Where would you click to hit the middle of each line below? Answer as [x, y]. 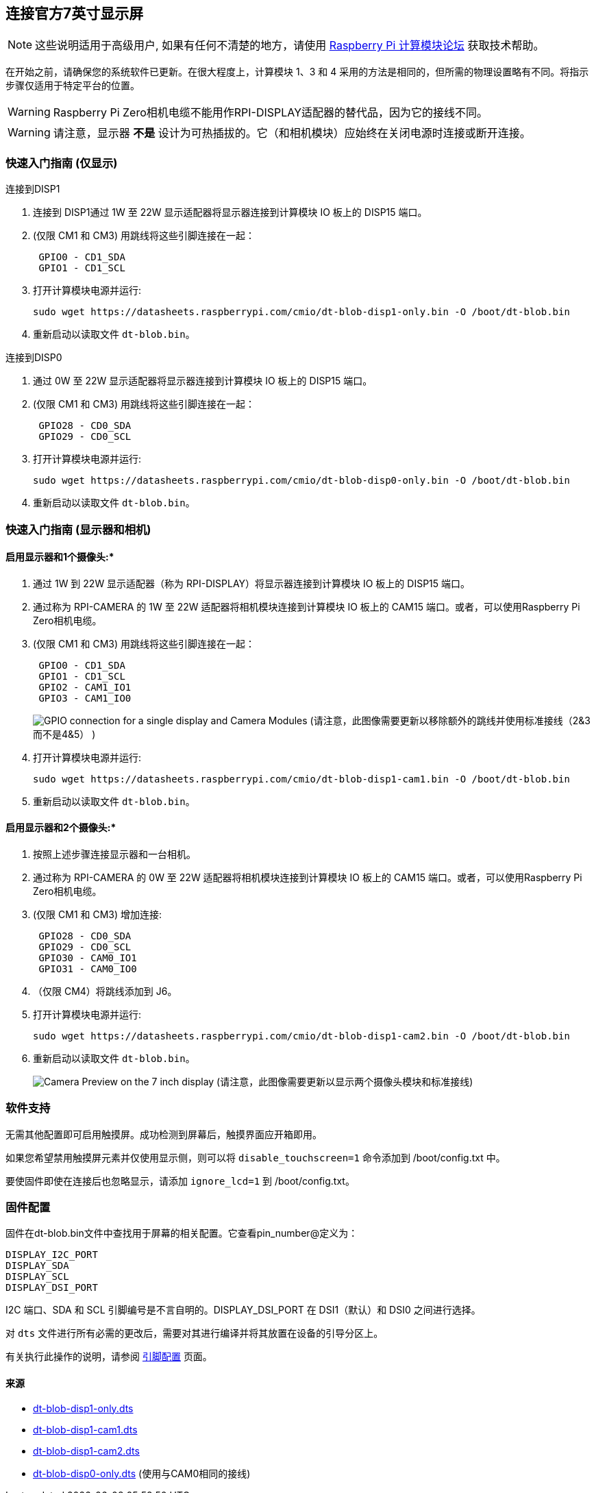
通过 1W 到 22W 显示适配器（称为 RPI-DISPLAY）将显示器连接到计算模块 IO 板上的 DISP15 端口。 [252, 583]
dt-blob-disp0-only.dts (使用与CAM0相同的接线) [142, 1473]
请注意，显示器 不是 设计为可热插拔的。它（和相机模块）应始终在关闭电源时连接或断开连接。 [292, 133]
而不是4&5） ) [64, 734]
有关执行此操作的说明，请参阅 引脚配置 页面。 [109, 1357]
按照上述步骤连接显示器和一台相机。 [114, 854]
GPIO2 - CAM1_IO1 [85, 687]
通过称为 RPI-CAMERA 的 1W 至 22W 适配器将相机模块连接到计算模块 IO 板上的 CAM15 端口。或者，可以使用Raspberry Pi [307, 606]
